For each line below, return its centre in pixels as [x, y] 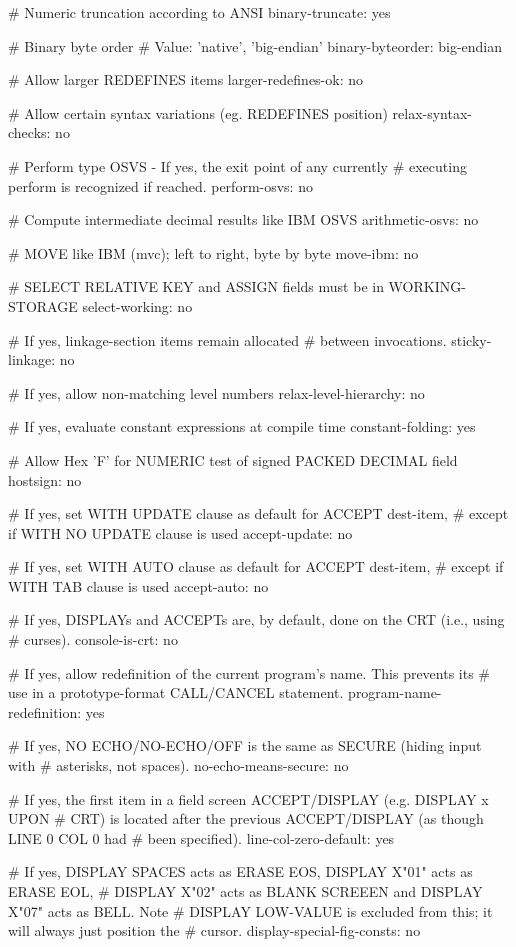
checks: [29, 132]
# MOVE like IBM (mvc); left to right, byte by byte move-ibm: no [213, 252]
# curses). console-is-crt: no [93, 639]
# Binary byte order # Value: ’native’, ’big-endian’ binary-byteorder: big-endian [255, 45]
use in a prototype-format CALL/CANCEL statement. [176, 692]
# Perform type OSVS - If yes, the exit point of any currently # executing [237, 165]
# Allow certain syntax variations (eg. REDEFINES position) [198, 112]
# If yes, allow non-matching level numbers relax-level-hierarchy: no [216, 392]
